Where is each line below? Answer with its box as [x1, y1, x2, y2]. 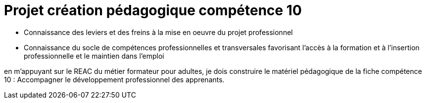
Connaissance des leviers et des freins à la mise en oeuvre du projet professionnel [24, 28, 293, 36]
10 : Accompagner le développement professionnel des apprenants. [4, 75, 225, 84]
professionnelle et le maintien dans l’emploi [24, 51, 164, 60]
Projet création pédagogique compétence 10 [4, 2, 302, 19]
